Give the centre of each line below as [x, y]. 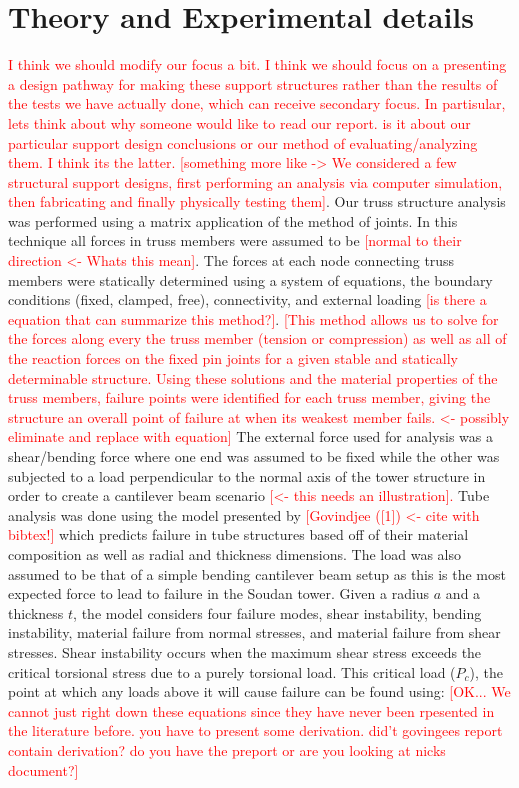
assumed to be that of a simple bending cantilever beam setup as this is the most [257, 573]
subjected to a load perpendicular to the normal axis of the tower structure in [247, 475]
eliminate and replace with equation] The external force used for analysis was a [251, 436]
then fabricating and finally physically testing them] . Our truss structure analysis [257, 201]
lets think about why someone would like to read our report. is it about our [239, 122]
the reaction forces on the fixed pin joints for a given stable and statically [233, 358]
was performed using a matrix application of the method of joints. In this [233, 220]
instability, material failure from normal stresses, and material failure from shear [254, 632]
